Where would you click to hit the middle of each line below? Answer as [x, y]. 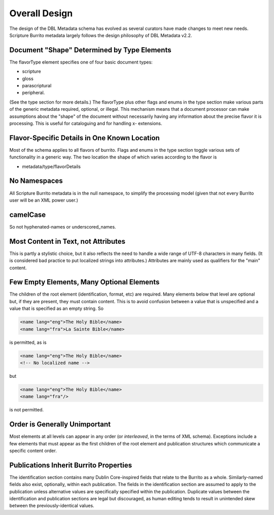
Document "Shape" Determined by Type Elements [90, 50]
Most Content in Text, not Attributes [67, 241]
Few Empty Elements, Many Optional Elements [84, 282]
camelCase [28, 215]
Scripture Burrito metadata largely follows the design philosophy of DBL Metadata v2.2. [101, 35]
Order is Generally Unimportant [60, 424]
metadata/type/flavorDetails [52, 166]
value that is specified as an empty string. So [57, 309]
